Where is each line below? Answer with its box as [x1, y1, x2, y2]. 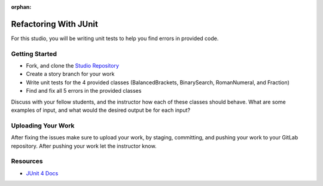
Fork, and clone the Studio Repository [26, 62, 120, 69]
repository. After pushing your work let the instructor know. [11, 142, 157, 150]
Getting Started [11, 50, 57, 58]
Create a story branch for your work [26, 71, 115, 78]
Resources [11, 157, 43, 166]
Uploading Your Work [11, 121, 75, 130]
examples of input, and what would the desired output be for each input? [11, 106, 191, 114]
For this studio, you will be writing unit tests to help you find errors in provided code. [11, 35, 219, 42]
